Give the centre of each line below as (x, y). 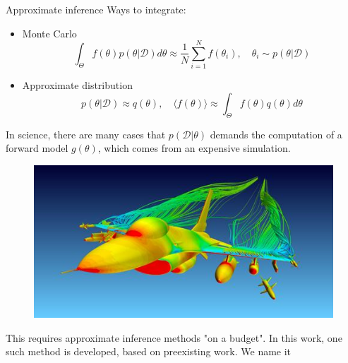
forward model (37, 148)
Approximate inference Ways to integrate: (96, 9)
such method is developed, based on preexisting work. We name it (149, 351)
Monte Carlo (49, 33)
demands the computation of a (276, 134)
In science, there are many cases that (86, 134)
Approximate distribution (77, 85)
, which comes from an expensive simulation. (194, 148)
